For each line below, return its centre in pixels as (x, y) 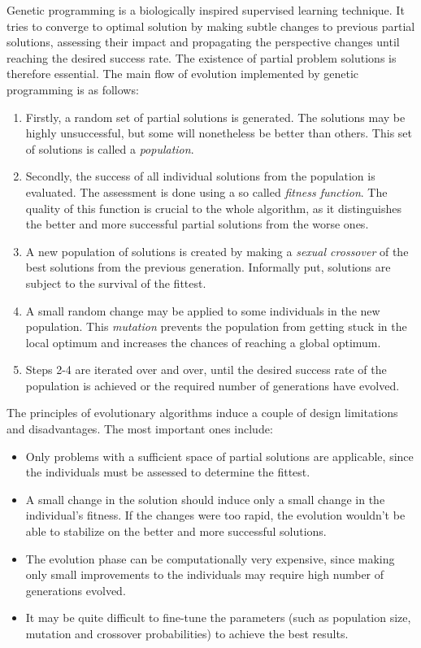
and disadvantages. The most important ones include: (140, 429)
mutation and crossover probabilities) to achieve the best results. (187, 633)
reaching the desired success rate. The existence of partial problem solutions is (202, 57)
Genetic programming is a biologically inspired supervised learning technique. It (206, 10)
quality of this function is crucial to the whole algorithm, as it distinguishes (213, 208)
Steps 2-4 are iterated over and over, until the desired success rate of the (206, 370)
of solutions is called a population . (110, 148)
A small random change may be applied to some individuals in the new (203, 310)
